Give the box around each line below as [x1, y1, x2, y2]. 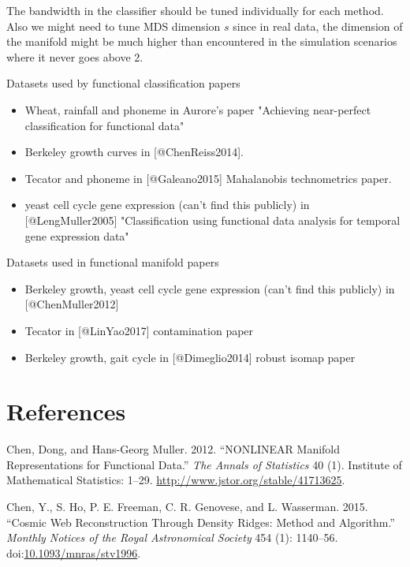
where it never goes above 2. [6, 48, 143, 65]
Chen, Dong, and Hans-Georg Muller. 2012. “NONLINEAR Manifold [6, 441, 341, 457]
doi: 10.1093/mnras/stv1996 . [6, 544, 141, 561]
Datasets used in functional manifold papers [6, 254, 219, 270]
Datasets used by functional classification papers [6, 75, 240, 91]
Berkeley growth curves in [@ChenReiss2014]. [24, 144, 244, 160]
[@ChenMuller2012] [24, 296, 119, 312]
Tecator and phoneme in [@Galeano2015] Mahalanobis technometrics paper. [24, 170, 392, 186]
